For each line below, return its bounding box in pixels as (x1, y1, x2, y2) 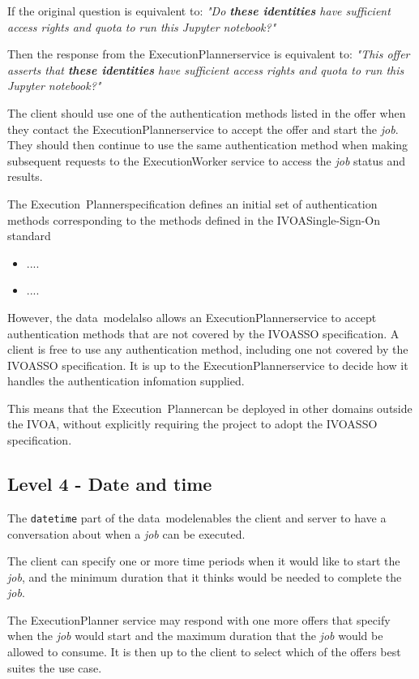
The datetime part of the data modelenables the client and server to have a (7, 509, 387, 526)
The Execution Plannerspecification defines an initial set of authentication (7, 195, 378, 212)
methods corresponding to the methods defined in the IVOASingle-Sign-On (7, 211, 381, 228)
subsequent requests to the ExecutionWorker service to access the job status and (7, 152, 406, 169)
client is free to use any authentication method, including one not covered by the (7, 341, 408, 358)
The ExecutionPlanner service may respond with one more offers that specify (7, 611, 391, 628)
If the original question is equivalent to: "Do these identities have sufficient (7, 2, 391, 19)
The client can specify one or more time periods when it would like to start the (7, 552, 400, 569)
